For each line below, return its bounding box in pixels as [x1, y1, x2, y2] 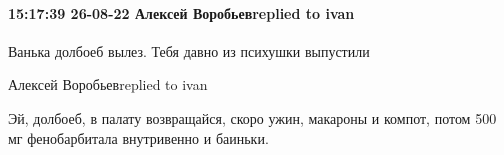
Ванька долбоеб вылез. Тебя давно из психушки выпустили [8, 40, 370, 61]
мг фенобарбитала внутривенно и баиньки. [8, 127, 269, 148]
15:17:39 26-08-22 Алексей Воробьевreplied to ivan [8, 2, 355, 23]
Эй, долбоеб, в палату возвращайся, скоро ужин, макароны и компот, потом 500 [8, 107, 497, 128]
